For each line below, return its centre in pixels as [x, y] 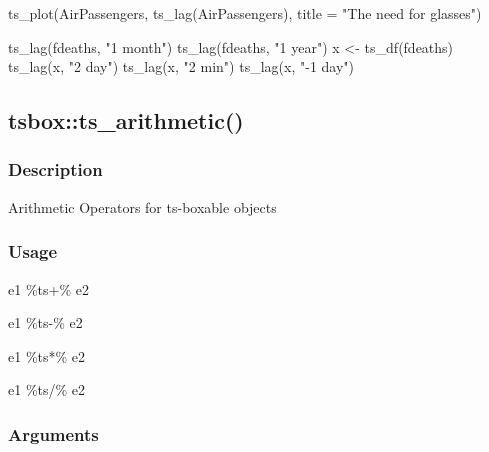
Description [55, 169]
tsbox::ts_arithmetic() [126, 120]
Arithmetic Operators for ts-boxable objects [142, 206]
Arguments [53, 433]
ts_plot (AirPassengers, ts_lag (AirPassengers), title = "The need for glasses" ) [245, 13]
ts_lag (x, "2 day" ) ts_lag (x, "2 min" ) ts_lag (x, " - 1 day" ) [181, 66]
